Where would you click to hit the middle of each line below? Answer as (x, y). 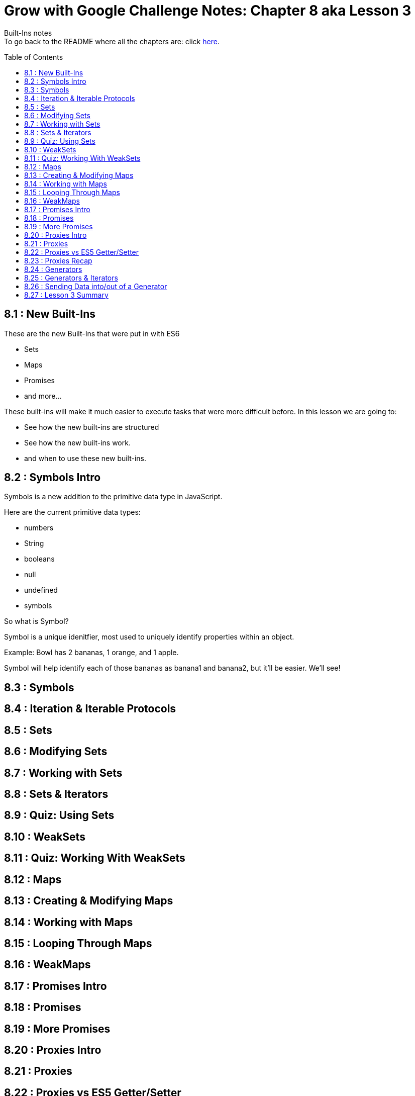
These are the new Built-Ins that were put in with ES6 (92, 333)
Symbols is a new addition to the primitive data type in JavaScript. (113, 497)
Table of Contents (34, 57)
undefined (41, 590)
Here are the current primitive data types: (72, 512)
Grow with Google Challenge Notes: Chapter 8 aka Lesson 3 (208, 11)
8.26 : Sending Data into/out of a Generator (96, 286)
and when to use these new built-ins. (85, 458)
